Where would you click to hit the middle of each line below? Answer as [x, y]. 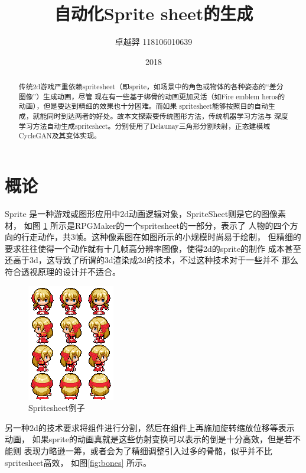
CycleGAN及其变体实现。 [60, 136]
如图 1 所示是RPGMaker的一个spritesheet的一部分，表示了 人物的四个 [157, 225]
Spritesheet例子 [57, 408]
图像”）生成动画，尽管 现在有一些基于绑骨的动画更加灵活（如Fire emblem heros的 [152, 96]
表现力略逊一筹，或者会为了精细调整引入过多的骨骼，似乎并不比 [148, 450]
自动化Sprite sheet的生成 [154, 13]
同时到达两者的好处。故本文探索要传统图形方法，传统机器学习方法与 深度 [167, 116]
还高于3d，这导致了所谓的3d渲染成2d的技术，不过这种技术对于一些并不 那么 [152, 260]
